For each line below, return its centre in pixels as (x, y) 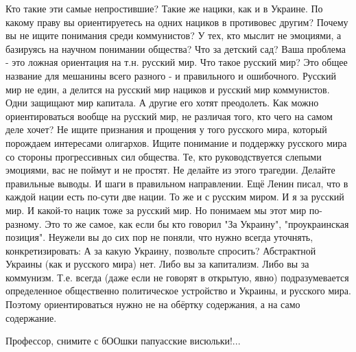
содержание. (31, 317)
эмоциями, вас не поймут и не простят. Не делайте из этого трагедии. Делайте (170, 170)
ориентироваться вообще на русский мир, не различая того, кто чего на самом (169, 116)
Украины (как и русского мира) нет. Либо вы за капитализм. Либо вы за (157, 264)
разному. (24, 223)
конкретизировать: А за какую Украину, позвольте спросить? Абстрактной (161, 250)
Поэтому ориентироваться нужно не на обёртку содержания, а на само (153, 304)
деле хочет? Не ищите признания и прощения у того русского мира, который (166, 129)
